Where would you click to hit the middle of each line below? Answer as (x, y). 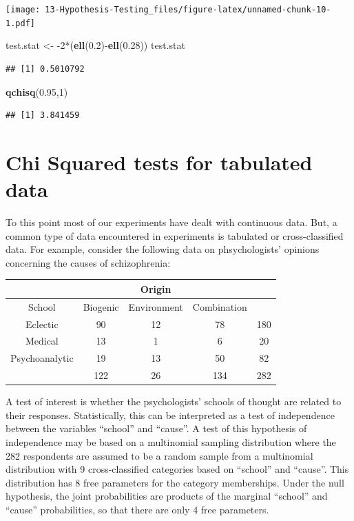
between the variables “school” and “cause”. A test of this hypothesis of (156, 428)
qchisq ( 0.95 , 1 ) (37, 91)
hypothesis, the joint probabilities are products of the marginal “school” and (167, 496)
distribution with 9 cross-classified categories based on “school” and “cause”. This (177, 469)
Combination (220, 306)
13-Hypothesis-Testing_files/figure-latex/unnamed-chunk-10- (188, 10)
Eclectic (42, 324)
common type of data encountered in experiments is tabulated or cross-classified (175, 235)
